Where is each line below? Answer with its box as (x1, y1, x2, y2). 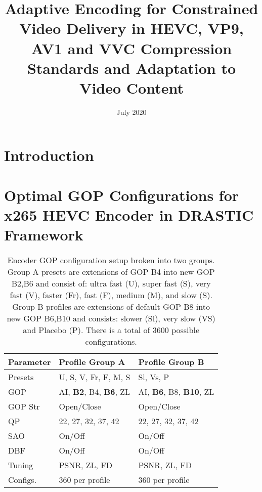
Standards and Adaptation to (27, 57, 236, 78)
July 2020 (116, 106, 147, 117)
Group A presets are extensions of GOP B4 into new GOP (7, 266, 215, 278)
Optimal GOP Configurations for (4, 184, 239, 205)
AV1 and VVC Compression (31, 37, 232, 58)
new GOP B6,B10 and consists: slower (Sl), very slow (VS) (7, 312, 215, 324)
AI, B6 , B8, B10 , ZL (138, 386, 214, 398)
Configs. (8, 474, 37, 486)
